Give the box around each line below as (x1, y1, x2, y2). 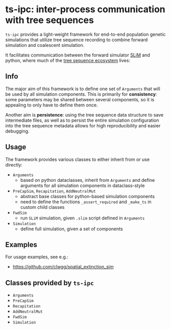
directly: (5, 161, 23, 168)
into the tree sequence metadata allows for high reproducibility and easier (5, 122, 161, 128)
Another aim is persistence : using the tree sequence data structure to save (5, 112, 164, 118)
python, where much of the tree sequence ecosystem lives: (5, 57, 130, 63)
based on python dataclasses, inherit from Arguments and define (20, 177, 155, 183)
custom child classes (20, 204, 65, 210)
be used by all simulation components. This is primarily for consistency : (5, 91, 157, 97)
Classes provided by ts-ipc (5, 279, 94, 287)
